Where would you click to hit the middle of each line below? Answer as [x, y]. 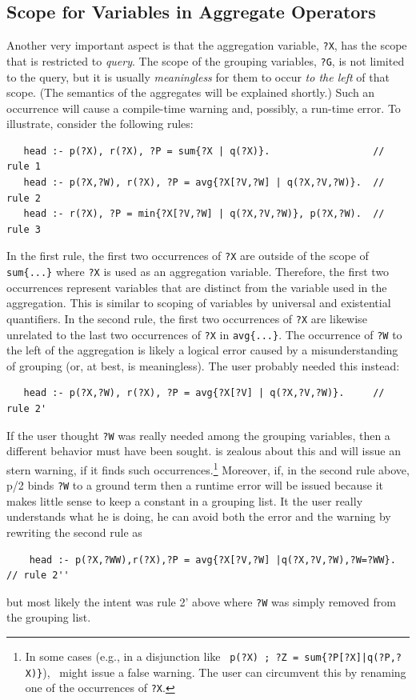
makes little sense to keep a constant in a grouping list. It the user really [185, 500]
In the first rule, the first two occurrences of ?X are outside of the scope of [188, 256]
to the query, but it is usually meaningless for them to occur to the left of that [198, 76]
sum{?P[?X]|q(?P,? [353, 658]
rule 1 [24, 167]
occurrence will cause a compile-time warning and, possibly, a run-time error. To [204, 108]
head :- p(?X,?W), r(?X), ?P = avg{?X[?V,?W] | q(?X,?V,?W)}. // [204, 183]
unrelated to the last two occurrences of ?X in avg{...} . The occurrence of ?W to [204, 334]
